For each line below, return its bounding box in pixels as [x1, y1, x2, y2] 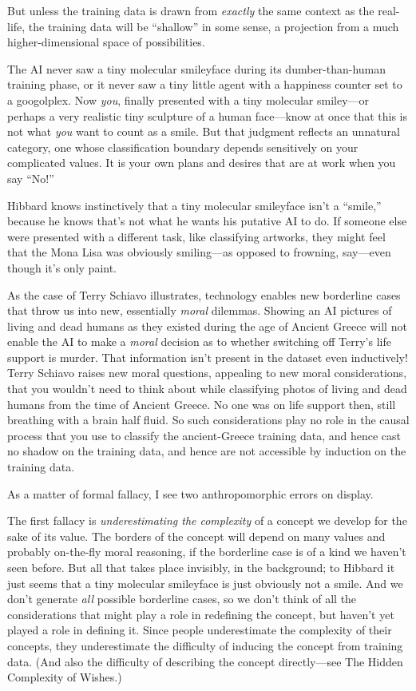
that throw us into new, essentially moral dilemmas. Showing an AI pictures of [7, 302, 392, 319]
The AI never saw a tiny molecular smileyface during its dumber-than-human [7, 60, 386, 77]
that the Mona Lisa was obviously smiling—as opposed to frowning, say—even [7, 244, 391, 260]
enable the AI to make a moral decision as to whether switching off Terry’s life [7, 333, 391, 350]
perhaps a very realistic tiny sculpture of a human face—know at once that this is [7, 107, 408, 124]
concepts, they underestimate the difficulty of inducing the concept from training [7, 637, 403, 653]
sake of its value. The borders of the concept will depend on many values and [7, 527, 386, 544]
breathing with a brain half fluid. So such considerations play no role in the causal [7, 411, 410, 428]
